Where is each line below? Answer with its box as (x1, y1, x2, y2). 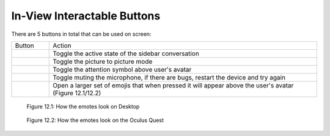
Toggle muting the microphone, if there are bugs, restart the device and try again (53, 73, 286, 81)
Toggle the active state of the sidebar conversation (53, 49, 200, 58)
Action (53, 41, 71, 50)
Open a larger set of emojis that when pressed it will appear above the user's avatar (53, 81, 294, 89)
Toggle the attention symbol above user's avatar (53, 65, 192, 73)
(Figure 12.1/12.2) (53, 89, 101, 97)
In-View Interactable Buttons (11, 9, 161, 22)
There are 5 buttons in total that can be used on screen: (11, 30, 152, 38)
